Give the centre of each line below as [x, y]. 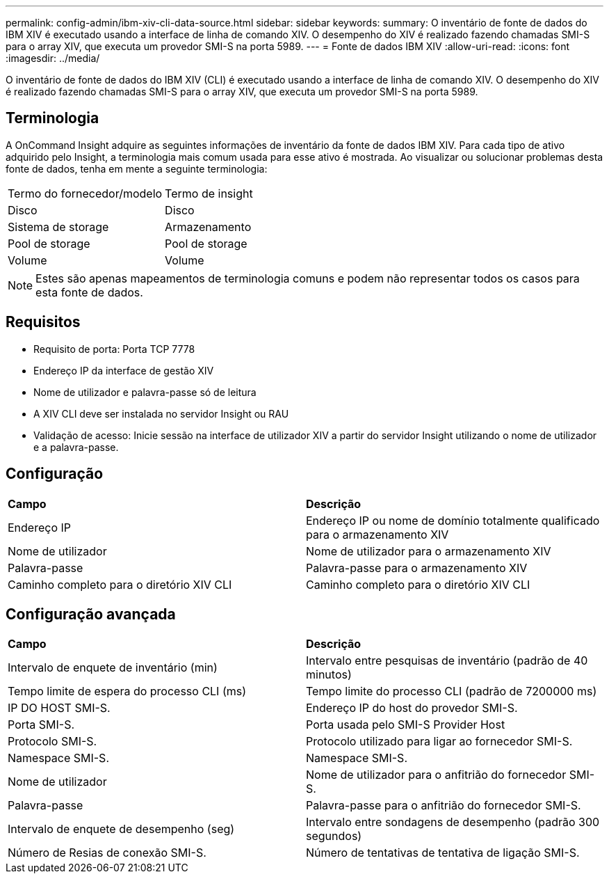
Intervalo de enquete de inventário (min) [113, 668]
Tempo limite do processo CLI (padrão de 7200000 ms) [452, 691]
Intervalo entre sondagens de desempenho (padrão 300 [453, 822]
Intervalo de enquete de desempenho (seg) [121, 829]
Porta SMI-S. [41, 725]
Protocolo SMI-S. [52, 742]
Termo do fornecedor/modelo [85, 193]
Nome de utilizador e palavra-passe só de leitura [145, 392]
